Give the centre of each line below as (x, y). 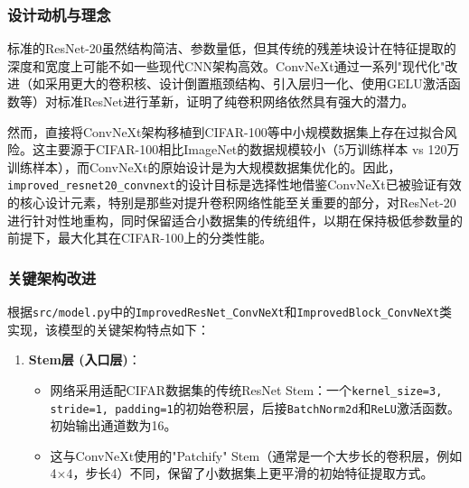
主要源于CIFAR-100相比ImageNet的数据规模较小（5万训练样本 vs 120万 (252, 149)
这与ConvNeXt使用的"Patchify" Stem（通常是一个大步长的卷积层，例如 (256, 455)
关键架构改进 (52, 277)
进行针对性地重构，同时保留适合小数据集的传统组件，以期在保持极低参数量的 (235, 220)
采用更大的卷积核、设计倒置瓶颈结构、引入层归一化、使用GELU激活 (246, 83)
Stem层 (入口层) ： (84, 359)
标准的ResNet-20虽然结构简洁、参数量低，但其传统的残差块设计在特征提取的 (232, 48)
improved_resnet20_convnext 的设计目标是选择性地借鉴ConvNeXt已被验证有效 (234, 184)
